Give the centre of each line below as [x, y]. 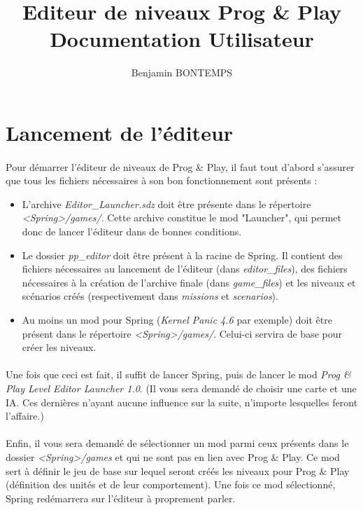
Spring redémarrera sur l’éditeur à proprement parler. [121, 498]
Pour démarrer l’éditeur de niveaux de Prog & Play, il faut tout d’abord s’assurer [180, 166]
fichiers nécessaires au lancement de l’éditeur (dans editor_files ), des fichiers [185, 269]
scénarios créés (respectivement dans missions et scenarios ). [150, 296]
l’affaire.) [25, 416]
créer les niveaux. [59, 347]
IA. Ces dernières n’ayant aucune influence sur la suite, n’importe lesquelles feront [182, 402]
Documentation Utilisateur [182, 39]
